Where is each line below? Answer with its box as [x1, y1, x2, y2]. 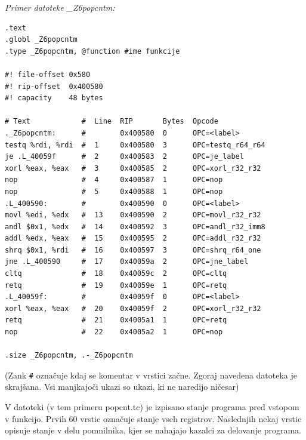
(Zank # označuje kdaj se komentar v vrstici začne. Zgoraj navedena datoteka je [5, 368, 298, 381]
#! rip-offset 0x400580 [5, 82, 103, 91]
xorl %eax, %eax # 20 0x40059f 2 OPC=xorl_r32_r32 [5, 304, 261, 313]
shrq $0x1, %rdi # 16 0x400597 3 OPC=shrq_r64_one [5, 245, 261, 254]
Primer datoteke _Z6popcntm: [5, 1, 115, 13]
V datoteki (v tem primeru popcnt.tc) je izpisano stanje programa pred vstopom [5, 401, 299, 413]
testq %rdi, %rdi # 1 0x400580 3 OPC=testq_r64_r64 [5, 140, 265, 149]
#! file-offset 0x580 [5, 70, 91, 79]
